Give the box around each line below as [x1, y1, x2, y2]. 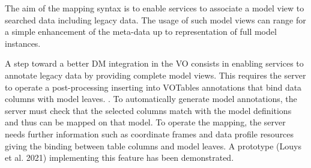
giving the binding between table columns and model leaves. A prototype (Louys [5, 139, 301, 152]
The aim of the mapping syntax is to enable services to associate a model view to [5, 2, 304, 14]
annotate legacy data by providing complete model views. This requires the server [5, 68, 306, 81]
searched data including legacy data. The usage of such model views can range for [5, 13, 306, 26]
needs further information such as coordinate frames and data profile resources [5, 127, 294, 140]
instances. [5, 37, 41, 49]
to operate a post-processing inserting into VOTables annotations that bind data [5, 80, 302, 93]
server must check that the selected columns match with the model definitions [5, 104, 292, 116]
